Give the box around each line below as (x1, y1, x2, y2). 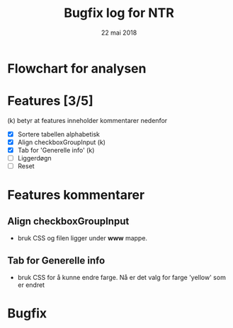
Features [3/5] (7, 93, 93, 109)
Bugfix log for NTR (63, 5, 175, 21)
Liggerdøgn (17, 154, 52, 163)
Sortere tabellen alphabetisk (17, 129, 101, 139)
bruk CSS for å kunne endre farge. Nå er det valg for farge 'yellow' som (17, 274, 227, 281)
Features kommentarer (7, 187, 145, 203)
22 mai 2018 (101, 28, 137, 37)
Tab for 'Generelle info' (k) (17, 146, 95, 154)
